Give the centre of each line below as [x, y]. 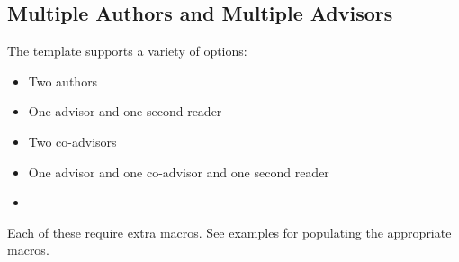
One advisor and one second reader [125, 111]
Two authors [63, 81]
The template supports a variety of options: [127, 51]
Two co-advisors [72, 141]
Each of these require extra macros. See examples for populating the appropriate [229, 232]
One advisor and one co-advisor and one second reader [179, 172]
